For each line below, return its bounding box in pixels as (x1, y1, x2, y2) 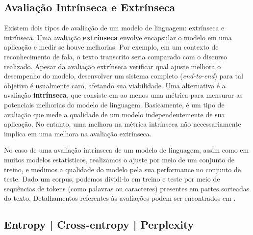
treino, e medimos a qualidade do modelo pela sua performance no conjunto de (4, 164, 241, 174)
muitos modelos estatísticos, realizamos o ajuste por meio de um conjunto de (4, 154, 234, 164)
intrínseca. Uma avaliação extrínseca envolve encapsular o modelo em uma (4, 32, 232, 42)
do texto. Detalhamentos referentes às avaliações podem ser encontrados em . (4, 193, 236, 203)
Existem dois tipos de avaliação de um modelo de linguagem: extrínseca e (4, 23, 225, 33)
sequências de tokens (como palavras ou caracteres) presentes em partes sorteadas (4, 183, 250, 193)
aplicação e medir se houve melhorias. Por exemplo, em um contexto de (4, 42, 219, 52)
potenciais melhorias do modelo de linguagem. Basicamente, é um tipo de (4, 99, 225, 109)
